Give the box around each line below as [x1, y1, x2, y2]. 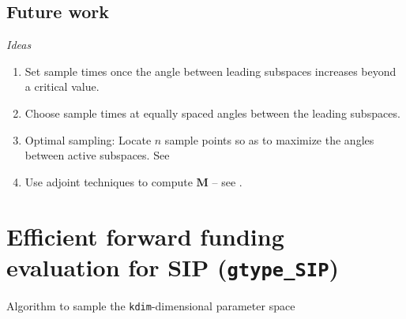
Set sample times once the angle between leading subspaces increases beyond [24, 62, 397, 79]
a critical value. [24, 78, 100, 95]
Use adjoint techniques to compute [24, 173, 193, 190]
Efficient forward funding [6, 220, 284, 252]
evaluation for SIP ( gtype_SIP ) [6, 250, 340, 283]
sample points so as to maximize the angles [164, 131, 374, 148]
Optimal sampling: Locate [24, 131, 152, 148]
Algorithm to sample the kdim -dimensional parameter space [6, 297, 295, 313]
